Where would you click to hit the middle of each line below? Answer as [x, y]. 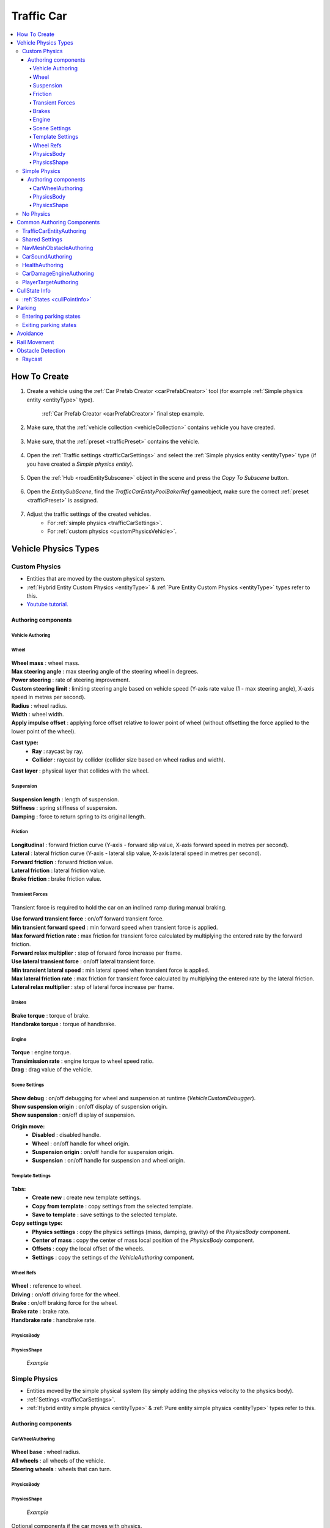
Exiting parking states [50, 325]
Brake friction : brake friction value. [57, 879]
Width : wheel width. [38, 714]
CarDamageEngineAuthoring [58, 274]
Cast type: [25, 743]
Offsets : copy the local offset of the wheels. [88, 1249]
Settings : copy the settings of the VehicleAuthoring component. [113, 1257]
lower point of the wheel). [44, 731]
